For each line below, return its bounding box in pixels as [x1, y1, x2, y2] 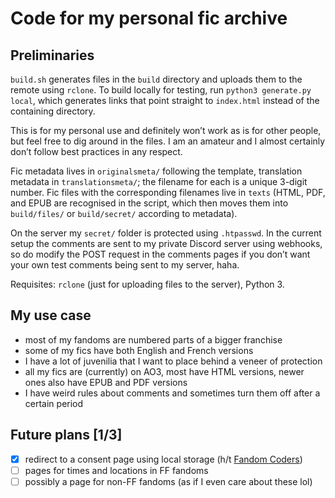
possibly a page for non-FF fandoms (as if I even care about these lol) [24, 475, 313, 487]
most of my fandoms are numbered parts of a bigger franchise [24, 333, 283, 346]
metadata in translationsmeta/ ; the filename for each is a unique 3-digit [10, 176, 308, 187]
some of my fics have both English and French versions [24, 344, 254, 356]
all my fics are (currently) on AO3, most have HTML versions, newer [24, 365, 305, 377]
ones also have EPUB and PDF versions [24, 376, 188, 388]
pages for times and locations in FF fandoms [24, 464, 209, 476]
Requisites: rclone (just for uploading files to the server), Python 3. [10, 278, 285, 290]
